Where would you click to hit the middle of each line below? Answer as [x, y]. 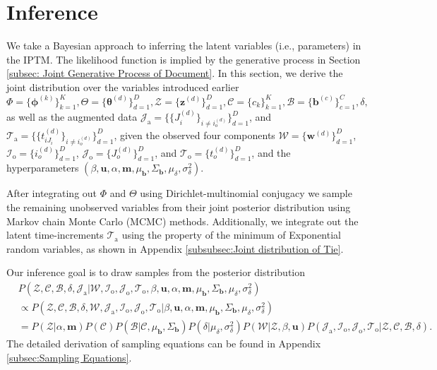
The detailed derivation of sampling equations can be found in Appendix [164, 343]
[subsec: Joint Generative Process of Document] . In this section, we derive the [175, 73]
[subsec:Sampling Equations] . [69, 357]
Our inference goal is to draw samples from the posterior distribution [156, 272]
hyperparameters [43, 168]
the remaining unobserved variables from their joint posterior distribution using [179, 207]
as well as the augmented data [72, 117]
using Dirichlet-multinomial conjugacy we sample [246, 193]
